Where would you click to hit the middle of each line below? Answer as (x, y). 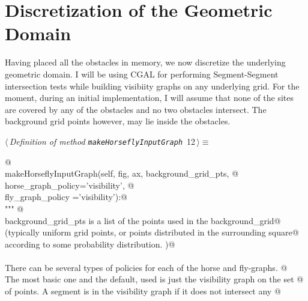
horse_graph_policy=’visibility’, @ (70, 185)
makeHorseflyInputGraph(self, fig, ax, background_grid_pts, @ (122, 173)
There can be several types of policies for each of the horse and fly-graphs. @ (146, 267)
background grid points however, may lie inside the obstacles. (118, 121)
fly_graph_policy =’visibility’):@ (66, 197)
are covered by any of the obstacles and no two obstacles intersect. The (136, 109)
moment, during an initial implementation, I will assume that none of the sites (149, 98)
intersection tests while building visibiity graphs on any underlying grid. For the (152, 86)
